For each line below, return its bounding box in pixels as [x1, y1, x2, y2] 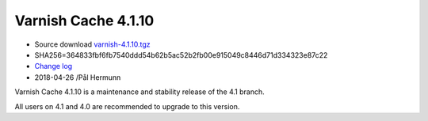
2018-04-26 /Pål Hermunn [34, 72, 121, 82]
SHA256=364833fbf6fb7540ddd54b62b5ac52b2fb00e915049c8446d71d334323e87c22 [34, 50, 328, 59]
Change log [34, 62, 73, 71]
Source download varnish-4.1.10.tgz [34, 40, 151, 49]
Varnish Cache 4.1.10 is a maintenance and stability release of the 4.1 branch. [14, 87, 265, 96]
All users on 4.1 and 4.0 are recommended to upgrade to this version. [14, 101, 240, 111]
